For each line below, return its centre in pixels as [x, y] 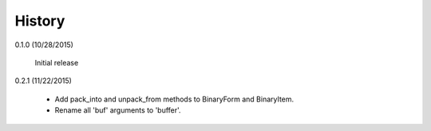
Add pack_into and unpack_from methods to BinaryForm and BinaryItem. [174, 99]
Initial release [57, 62]
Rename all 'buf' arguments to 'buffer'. [118, 110]
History [40, 21]
